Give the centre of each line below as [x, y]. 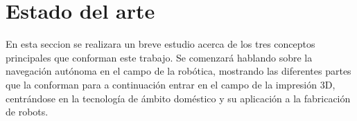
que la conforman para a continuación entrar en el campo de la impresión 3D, [171, 84]
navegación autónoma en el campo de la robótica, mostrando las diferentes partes [178, 71]
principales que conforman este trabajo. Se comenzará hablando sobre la [159, 57]
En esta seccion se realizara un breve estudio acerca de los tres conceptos [160, 44]
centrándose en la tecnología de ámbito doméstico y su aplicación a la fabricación [178, 98]
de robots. [27, 112]
